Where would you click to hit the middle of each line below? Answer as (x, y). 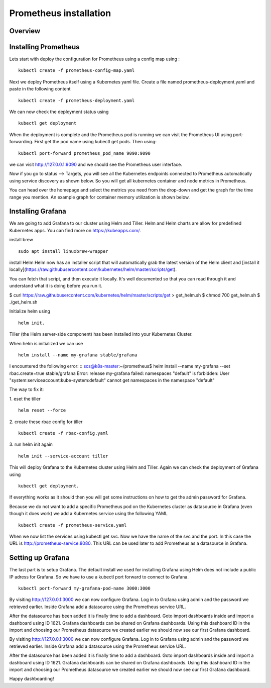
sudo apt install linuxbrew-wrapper (63, 251)
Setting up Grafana (39, 558)
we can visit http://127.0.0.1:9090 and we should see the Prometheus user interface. (96, 164)
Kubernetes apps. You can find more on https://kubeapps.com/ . (75, 230)
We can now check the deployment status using (59, 112)
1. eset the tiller (25, 399)
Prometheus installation (60, 13)
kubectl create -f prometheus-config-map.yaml (77, 71)
